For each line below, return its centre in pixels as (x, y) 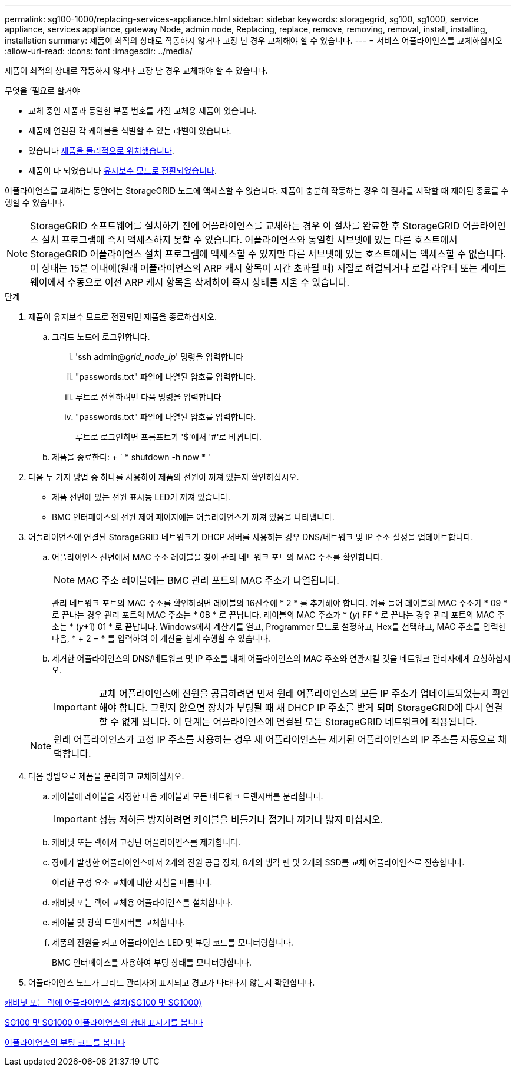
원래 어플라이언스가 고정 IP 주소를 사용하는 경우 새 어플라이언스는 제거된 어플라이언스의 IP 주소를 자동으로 (274, 739)
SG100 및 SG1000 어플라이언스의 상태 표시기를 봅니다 (104, 1022)
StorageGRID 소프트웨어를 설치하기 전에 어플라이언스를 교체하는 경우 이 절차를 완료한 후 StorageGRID (245, 226)
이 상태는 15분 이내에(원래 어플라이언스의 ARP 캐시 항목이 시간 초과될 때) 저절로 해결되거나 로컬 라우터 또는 (254, 268)
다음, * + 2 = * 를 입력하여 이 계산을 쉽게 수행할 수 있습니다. (161, 638)
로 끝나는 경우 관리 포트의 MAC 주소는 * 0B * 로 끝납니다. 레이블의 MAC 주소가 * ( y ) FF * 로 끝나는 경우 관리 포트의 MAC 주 (278, 615)
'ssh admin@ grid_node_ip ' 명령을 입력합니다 (160, 357)
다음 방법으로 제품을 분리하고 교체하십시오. (106, 776)
